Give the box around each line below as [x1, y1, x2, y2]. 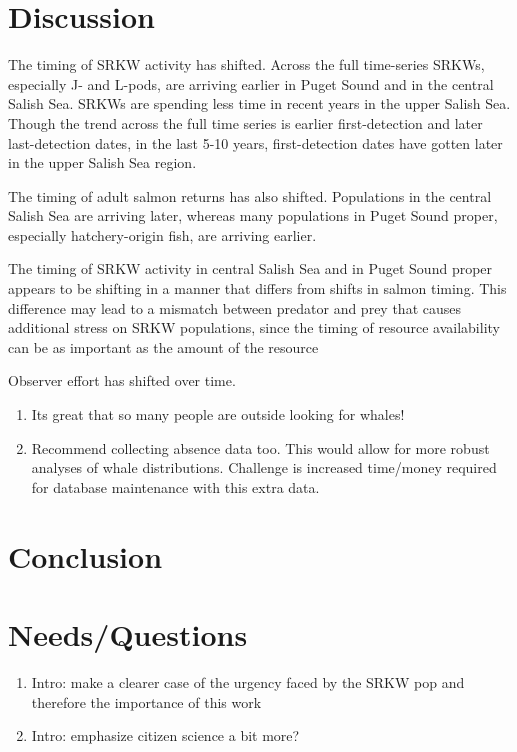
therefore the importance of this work [31, 691, 262, 712]
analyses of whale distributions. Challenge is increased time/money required [31, 457, 497, 478]
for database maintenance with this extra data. [31, 476, 320, 497]
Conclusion [8, 535, 163, 576]
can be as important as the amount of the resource [8, 336, 319, 357]
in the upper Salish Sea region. [8, 152, 197, 173]
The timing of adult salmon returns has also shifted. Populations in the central [8, 185, 492, 206]
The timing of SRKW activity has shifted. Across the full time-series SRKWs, [8, 54, 485, 75]
